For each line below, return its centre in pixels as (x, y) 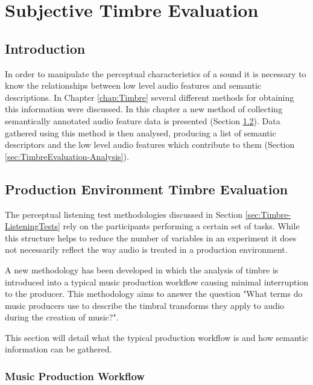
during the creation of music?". (62, 317)
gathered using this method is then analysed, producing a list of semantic (141, 132)
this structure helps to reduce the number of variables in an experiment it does (151, 237)
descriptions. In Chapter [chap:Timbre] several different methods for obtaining (150, 97)
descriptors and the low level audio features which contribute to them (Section (150, 145)
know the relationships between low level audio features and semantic (133, 85)
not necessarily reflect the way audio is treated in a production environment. (146, 250)
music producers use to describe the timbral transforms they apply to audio (145, 305)
